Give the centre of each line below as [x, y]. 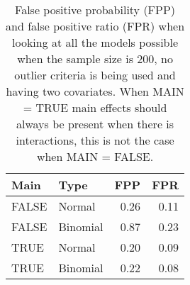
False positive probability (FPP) [95, 10]
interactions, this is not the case [95, 140]
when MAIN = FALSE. [95, 156]
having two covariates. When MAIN [95, 91]
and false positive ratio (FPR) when [95, 26]
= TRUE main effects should [95, 107]
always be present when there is [95, 124]
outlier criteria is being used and [95, 75]
